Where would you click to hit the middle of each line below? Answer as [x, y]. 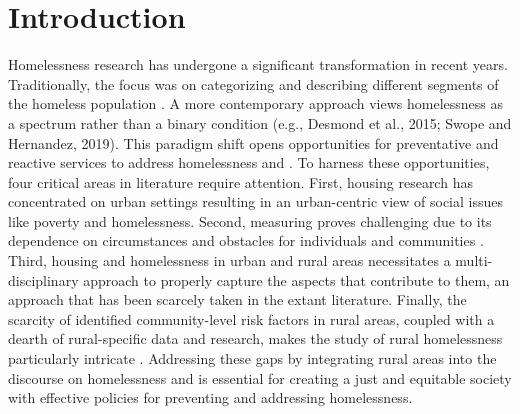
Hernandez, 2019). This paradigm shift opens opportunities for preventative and [253, 142]
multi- [474, 260]
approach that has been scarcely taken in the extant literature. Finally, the [237, 299]
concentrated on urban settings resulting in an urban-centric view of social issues [256, 201]
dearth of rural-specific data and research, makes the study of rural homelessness [255, 338]
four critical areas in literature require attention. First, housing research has [240, 181]
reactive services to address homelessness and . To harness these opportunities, [249, 162]
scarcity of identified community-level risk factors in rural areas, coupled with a [251, 318]
